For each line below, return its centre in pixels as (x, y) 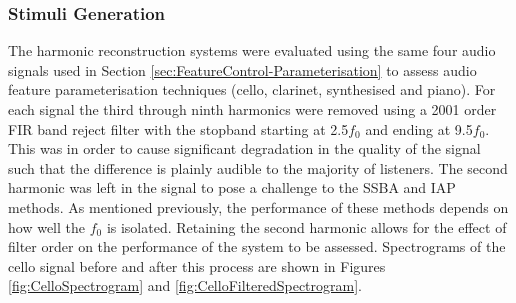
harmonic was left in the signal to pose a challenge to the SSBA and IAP (232, 187)
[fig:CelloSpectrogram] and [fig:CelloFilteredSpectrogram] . (185, 285)
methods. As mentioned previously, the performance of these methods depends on (258, 206)
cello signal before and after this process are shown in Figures (197, 265)
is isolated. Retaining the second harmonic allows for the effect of (306, 226)
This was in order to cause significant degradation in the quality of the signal (244, 148)
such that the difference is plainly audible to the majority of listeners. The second (258, 167)
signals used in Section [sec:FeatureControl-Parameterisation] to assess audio (242, 69)
